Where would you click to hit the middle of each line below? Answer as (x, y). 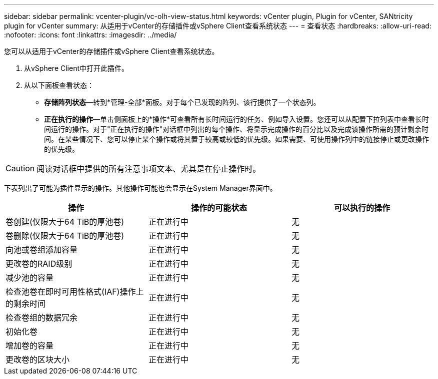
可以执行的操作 (362, 208)
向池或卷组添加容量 (42, 250)
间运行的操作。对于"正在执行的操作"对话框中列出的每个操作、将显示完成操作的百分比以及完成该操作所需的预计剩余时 (236, 129)
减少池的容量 (30, 278)
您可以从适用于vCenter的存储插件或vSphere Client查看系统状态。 (111, 51)
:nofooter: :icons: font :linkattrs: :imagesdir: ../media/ (90, 35)
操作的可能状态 (219, 208)
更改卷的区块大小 (38, 360)
